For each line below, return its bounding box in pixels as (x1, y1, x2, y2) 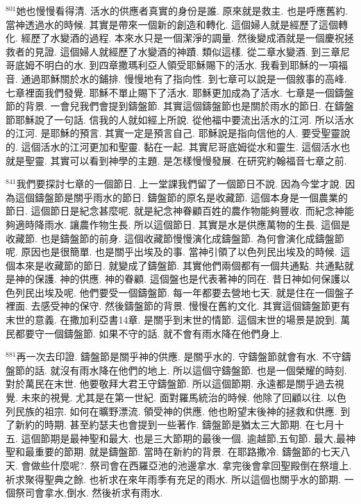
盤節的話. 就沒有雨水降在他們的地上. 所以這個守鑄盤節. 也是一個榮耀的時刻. (6, 362, 347, 377)
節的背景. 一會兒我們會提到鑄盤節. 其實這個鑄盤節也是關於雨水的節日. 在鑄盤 (6, 99, 354, 113)
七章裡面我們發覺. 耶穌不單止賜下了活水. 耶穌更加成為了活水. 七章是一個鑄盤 (6, 85, 354, 99)
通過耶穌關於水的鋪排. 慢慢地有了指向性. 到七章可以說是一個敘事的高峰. (21, 71, 347, 85)
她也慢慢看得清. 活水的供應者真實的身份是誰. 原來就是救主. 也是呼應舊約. (16, 3, 349, 17)
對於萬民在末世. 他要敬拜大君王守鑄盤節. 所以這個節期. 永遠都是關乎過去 (6, 376, 335, 391)
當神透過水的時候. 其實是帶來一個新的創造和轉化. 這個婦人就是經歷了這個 (6, 17, 339, 31)
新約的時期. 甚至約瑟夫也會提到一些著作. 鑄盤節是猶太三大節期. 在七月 (15, 417, 335, 432)
